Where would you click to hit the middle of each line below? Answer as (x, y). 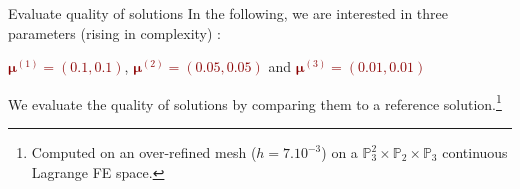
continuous (475, 152)
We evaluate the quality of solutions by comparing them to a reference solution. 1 (255, 102)
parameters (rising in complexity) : (114, 32)
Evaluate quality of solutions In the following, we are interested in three (228, 13)
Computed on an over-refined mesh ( (144, 152)
